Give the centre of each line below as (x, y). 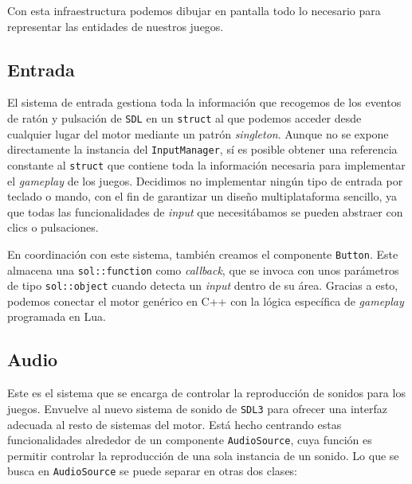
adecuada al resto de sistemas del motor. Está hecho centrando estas (175, 424)
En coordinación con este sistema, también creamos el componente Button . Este (203, 254)
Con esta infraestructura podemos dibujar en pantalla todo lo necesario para (194, 10)
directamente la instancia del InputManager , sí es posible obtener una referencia (202, 149)
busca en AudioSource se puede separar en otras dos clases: (153, 471)
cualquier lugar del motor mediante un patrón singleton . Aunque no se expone (198, 133)
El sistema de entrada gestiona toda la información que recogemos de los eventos (204, 102)
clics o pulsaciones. (53, 227)
